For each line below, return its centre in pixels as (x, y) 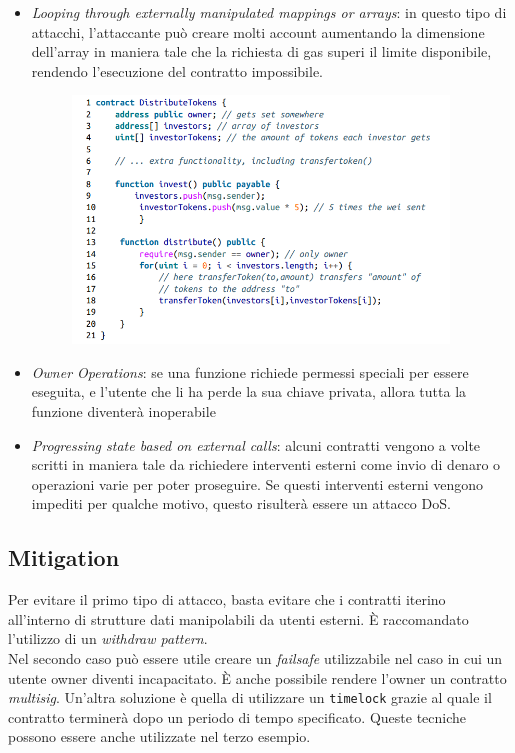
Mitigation (64, 557)
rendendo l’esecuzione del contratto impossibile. (177, 70)
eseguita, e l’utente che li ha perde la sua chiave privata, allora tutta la (249, 391)
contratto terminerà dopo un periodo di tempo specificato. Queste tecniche (237, 716)
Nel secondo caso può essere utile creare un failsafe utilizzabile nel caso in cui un (255, 657)
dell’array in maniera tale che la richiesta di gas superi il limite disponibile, (261, 51)
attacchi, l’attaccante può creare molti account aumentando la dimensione (258, 31)
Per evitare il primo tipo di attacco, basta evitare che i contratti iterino (227, 599)
